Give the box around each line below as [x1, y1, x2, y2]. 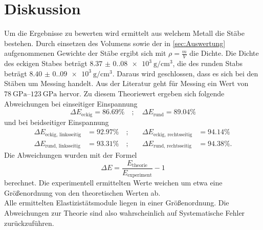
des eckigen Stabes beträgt [4, 58, 87, 69]
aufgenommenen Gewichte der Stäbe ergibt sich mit [4, 48, 166, 58]
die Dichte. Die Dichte [189, 48, 259, 58]
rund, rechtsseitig [153, 143, 192, 149]
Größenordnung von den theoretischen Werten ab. [4, 187, 161, 198]
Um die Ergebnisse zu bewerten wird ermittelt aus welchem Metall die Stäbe [4, 28, 245, 38]
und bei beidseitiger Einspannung [4, 116, 109, 127]
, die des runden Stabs [172, 58, 243, 69]
